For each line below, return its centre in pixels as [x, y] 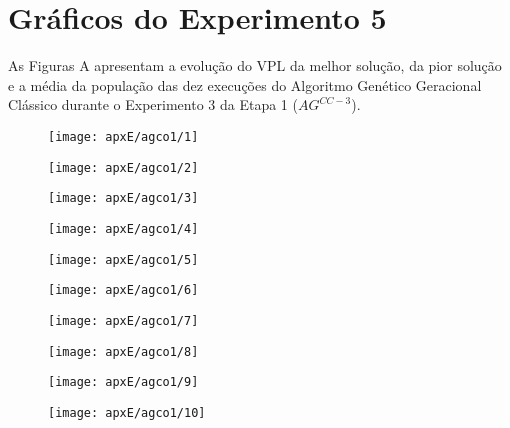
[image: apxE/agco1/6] [123, 290]
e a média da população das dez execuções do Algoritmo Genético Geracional [245, 84]
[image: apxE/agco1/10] [127, 412]
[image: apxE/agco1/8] [123, 351]
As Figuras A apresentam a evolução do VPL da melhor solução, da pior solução [255, 65]
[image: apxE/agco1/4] [123, 228]
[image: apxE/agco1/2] [123, 167]
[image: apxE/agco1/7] [123, 320]
